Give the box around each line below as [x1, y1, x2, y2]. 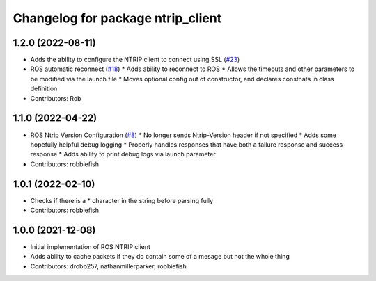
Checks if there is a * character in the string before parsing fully [30, 196, 214, 204]
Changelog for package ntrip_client [13, 10, 222, 26]
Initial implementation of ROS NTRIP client [30, 242, 151, 250]
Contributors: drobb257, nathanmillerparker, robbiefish [30, 262, 187, 271]
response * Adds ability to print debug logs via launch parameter [30, 150, 216, 159]
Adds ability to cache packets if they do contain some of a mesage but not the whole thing [30, 252, 290, 261]
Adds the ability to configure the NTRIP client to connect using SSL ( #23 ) [30, 56, 240, 64]
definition [30, 84, 58, 93]
